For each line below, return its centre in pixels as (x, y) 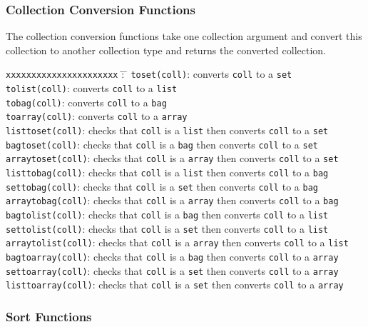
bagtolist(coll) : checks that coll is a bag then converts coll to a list (167, 214)
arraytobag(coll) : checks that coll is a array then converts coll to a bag (172, 200)
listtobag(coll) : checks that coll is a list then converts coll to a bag (167, 172)
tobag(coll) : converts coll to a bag (86, 102)
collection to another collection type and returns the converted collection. (166, 50)
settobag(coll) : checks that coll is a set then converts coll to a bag (162, 186)
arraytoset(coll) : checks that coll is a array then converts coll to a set (172, 158)
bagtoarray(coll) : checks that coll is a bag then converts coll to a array (172, 256)
